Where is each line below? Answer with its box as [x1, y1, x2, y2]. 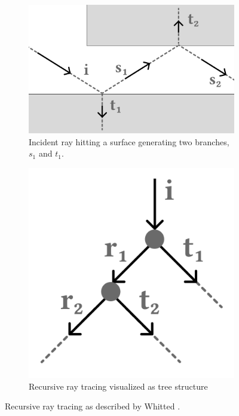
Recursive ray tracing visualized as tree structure [29, 380, 208, 392]
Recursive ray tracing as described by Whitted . [5, 400, 180, 412]
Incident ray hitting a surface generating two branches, [29, 135, 229, 148]
